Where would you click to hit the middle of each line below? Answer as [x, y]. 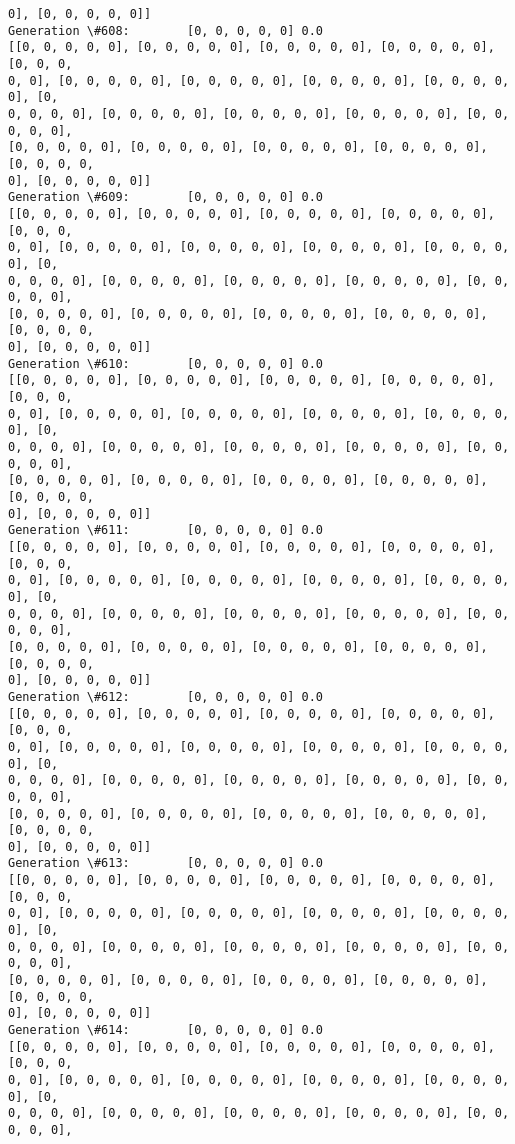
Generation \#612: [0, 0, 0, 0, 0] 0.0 [165, 696]
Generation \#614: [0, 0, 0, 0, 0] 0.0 [165, 1030]
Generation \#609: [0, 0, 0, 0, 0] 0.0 [165, 197]
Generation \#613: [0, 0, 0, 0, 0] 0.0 [165, 863]
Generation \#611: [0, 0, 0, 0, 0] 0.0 [165, 530]
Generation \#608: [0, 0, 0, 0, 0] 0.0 [165, 30]
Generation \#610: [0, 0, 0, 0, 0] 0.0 [165, 363]
